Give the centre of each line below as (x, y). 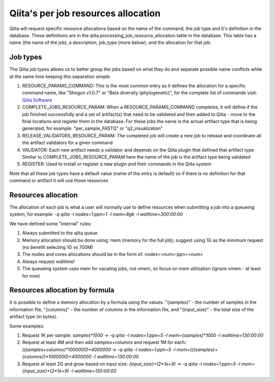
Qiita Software (37, 100)
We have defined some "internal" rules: (50, 223)
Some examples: (27, 326)
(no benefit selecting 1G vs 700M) (58, 247)
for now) (31, 276)
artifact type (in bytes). (34, 317)
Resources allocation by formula (62, 290)
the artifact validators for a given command (67, 143)
